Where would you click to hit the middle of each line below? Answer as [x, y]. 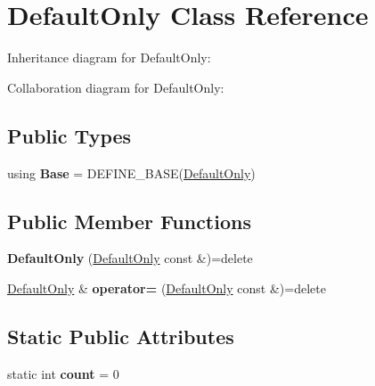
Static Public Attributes [121, 336]
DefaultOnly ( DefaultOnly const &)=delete [130, 258]
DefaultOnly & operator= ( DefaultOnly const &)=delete [167, 287]
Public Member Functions [129, 221]
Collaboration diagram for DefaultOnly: [116, 87]
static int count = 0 [63, 373]
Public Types [69, 135]
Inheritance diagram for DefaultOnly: [109, 57]
